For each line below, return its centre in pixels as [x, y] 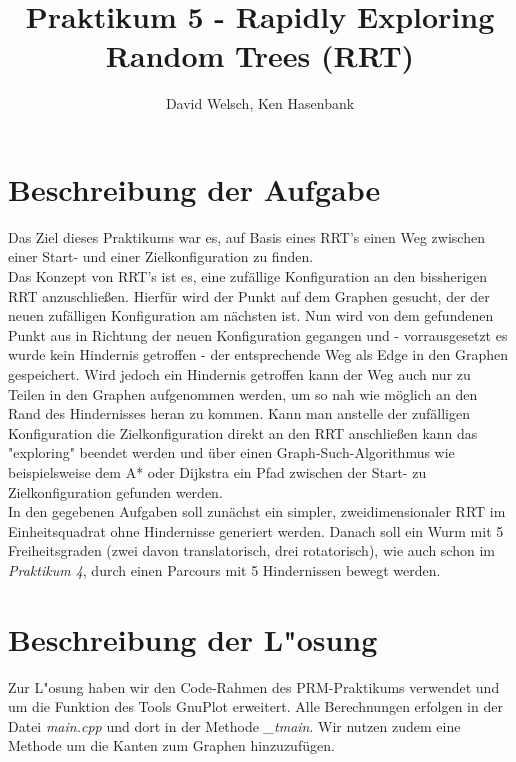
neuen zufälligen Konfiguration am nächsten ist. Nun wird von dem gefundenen [251, 315]
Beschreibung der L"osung [193, 638]
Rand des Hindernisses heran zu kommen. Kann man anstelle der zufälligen [239, 413]
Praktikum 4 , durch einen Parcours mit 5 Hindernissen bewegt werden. [224, 569]
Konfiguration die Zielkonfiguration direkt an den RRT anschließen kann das [243, 432]
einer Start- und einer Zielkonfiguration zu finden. [161, 256]
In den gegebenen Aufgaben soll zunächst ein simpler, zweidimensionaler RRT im [257, 511]
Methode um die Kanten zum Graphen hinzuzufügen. [171, 745]
